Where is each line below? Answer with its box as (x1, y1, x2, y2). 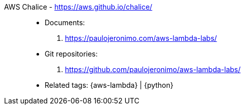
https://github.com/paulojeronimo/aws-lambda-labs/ (65, 65, 241, 74)
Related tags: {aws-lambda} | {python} (45, 81, 173, 89)
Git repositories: (45, 49, 98, 58)
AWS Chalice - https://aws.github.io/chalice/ (4, 3, 153, 11)
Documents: (45, 18, 85, 27)
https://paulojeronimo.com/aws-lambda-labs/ (65, 34, 217, 42)
